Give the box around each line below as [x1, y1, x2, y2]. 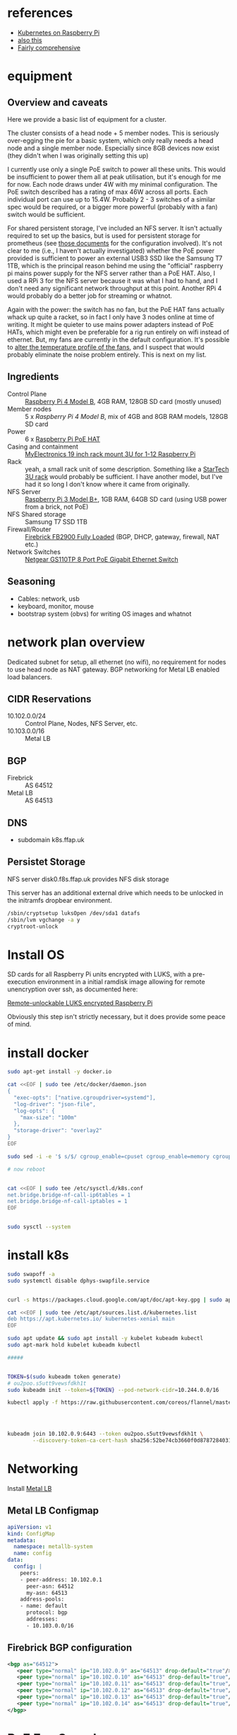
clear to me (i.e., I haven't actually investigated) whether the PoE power [7, 246, 215, 255]
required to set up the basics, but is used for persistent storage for [7, 231, 201, 240]
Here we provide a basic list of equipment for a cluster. [7, 115, 167, 123]
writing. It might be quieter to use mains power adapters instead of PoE [7, 320, 214, 328]
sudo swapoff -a [7, 1270, 55, 1278]
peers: [20, 1569, 39, 1577]
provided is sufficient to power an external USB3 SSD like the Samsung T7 [7, 253, 223, 263]
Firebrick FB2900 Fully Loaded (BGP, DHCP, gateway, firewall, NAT [25, 532, 220, 541]
